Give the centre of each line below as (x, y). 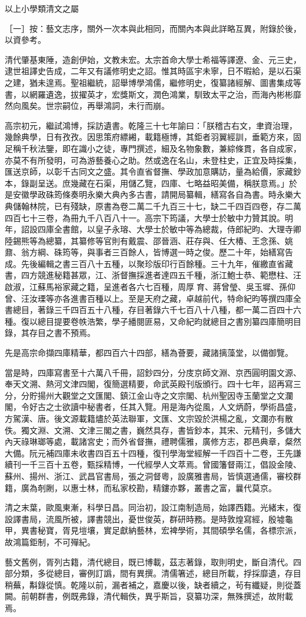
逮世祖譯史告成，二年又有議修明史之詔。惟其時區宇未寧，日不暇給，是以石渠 (153, 71)
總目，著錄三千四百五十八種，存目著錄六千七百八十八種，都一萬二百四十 (153, 310)
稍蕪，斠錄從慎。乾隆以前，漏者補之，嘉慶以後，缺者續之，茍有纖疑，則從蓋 (153, 584)
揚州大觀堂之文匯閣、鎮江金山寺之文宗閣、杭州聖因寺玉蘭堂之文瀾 (165, 395)
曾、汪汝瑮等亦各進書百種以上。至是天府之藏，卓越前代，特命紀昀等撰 (141, 298)
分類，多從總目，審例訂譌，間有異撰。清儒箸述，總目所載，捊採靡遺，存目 (157, 573)
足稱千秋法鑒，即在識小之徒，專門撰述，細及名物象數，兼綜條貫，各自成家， (153, 148)
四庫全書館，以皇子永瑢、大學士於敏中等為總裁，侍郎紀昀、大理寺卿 (169, 229)
